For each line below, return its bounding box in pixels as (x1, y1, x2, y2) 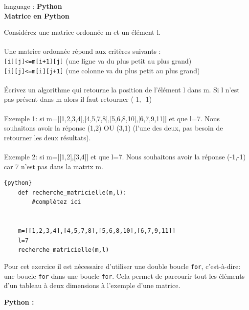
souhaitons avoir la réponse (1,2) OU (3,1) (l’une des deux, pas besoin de (4, 123, 223, 133)
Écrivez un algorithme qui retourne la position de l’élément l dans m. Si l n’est (4, 84, 240, 94)
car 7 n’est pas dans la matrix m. (4, 161, 103, 171)
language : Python (4, 1, 62, 11)
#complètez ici (32, 199, 81, 206)
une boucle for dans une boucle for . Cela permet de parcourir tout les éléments (4, 270, 245, 281)
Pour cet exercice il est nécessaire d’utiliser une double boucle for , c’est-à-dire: (4, 261, 241, 271)
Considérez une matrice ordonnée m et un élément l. (4, 27, 161, 37)
